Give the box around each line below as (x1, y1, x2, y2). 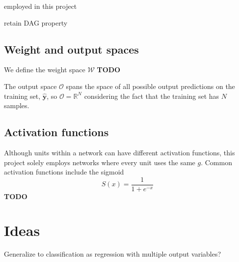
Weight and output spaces (4, 41, 139, 57)
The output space (4, 81, 57, 91)
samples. (4, 100, 29, 111)
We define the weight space (4, 64, 85, 75)
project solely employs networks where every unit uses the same (4, 157, 195, 167)
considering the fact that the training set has (84, 90, 219, 101)
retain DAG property (4, 17, 68, 28)
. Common (201, 157, 232, 167)
